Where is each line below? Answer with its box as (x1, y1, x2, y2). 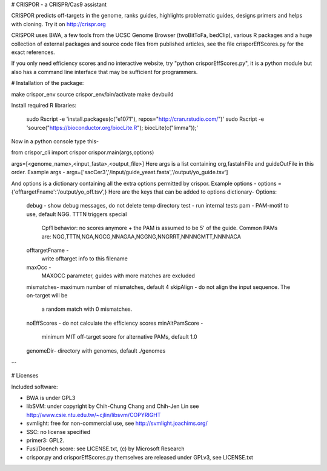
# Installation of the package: (11, 80, 84, 87)
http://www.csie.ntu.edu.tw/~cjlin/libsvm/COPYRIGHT (26, 411, 161, 418)
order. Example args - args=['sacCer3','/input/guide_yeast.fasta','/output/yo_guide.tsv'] (11, 169, 228, 176)
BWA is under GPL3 (26, 395, 76, 402)
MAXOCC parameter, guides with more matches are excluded (41, 272, 195, 279)
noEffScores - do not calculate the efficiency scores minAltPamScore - (26, 319, 203, 327)
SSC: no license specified (26, 428, 91, 435)
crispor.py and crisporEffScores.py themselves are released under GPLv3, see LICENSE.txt (26, 453, 254, 461)
